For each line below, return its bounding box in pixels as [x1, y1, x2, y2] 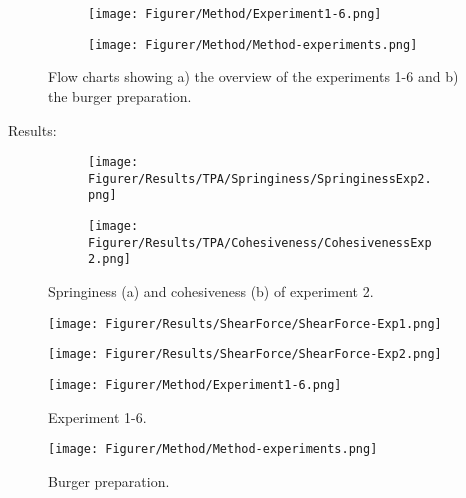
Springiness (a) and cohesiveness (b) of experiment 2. [48, 281, 374, 302]
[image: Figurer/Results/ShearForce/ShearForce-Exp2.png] [48, 347, 442, 362]
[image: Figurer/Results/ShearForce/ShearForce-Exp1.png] [48, 316, 442, 331]
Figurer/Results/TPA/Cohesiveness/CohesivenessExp [88, 235, 432, 250]
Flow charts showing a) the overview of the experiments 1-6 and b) [48, 66, 459, 87]
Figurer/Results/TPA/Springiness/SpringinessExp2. [88, 171, 432, 186]
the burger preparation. [48, 85, 192, 106]
